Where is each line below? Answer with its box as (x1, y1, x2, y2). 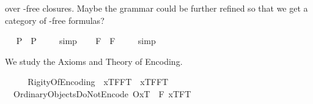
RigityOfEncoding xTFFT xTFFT (28, 75, 169, 88)
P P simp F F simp (16, 34, 156, 47)
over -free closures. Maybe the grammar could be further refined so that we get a (5, 2, 308, 14)
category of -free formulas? (5, 13, 105, 26)
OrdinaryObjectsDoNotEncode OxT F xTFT (13, 87, 191, 100)
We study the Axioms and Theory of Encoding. (5, 54, 183, 67)
